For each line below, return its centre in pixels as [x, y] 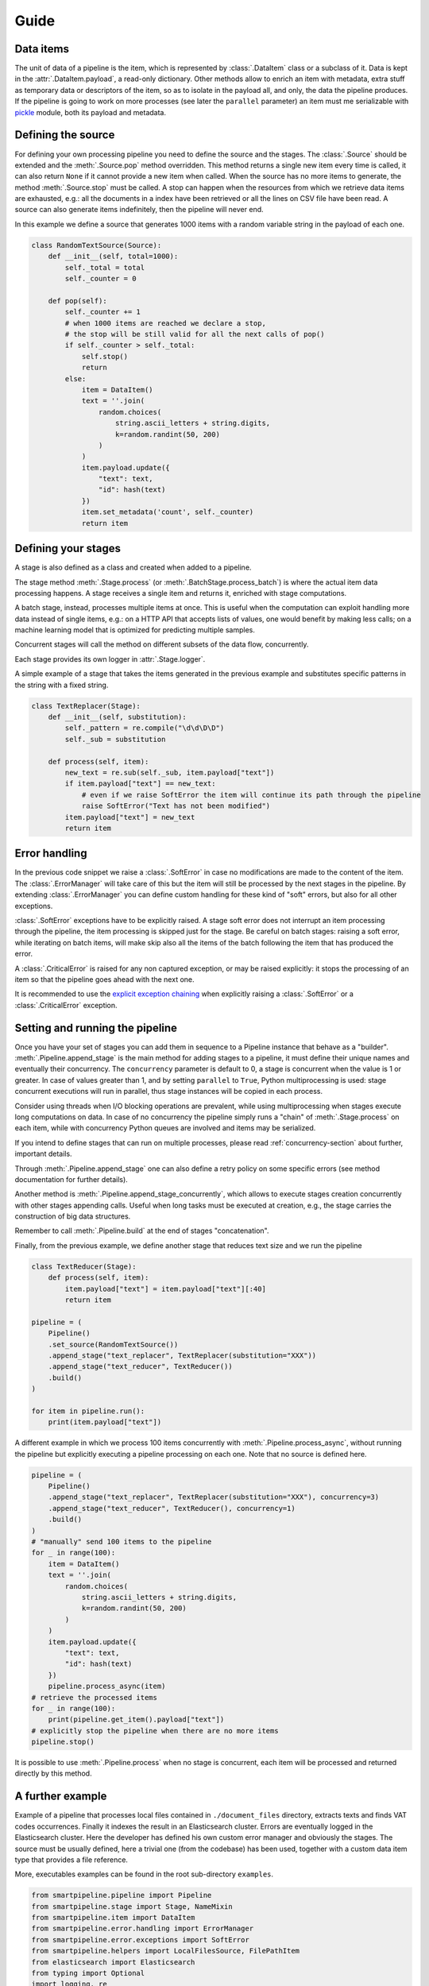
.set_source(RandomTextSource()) [113, 1344]
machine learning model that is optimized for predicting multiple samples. [135, 630]
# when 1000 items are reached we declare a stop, [165, 323]
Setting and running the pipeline [96, 1028]
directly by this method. [53, 1773]
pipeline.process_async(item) [107, 1687]
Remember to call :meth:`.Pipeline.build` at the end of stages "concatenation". [142, 1231]
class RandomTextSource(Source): [97, 245]
